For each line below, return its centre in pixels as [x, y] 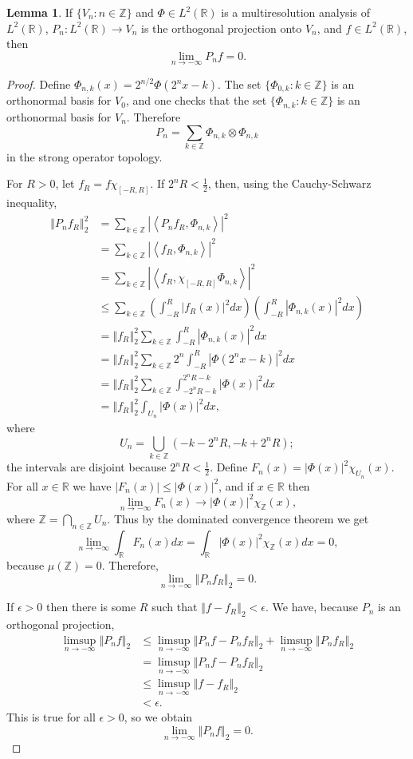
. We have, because [312, 607]
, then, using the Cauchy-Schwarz [289, 183]
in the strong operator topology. [85, 156]
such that [175, 607]
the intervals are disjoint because [87, 467]
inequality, [32, 203]
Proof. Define [39, 84]
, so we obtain [158, 717]
